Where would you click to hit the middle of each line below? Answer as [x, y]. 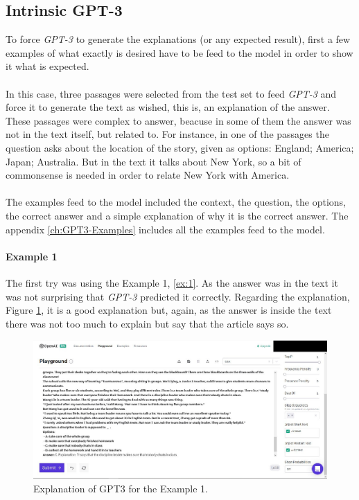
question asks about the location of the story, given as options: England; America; [180, 147]
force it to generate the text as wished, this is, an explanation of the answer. [168, 107]
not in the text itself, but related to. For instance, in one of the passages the [167, 134]
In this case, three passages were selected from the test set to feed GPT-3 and [171, 93]
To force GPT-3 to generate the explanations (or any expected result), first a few [178, 39]
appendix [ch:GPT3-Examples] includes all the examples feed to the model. [165, 229]
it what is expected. [47, 66]
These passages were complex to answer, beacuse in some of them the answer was [178, 120]
